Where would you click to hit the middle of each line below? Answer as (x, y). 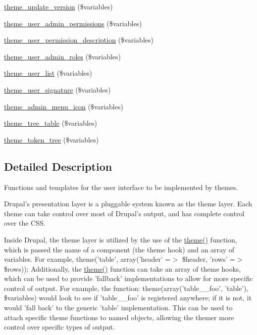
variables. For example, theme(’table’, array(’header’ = (87, 259)
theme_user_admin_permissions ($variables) (73, 23)
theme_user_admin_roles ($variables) (63, 56)
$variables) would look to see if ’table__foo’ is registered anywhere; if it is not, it (128, 298)
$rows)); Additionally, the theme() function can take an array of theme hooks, (123, 268)
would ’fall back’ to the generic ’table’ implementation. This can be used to (118, 308)
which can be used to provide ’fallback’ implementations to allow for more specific (128, 278)
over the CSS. (25, 223)
